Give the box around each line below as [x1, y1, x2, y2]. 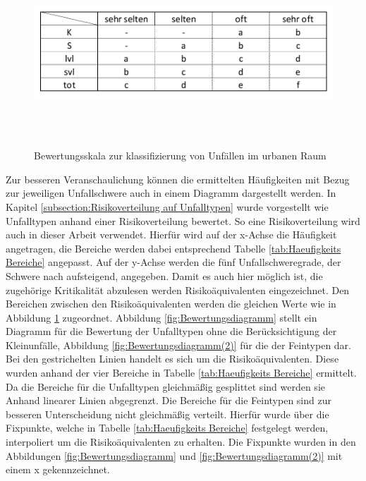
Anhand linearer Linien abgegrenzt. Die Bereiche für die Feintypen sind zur [6, 393, 331, 408]
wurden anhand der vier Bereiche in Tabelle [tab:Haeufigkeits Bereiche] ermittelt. [6, 365, 357, 380]
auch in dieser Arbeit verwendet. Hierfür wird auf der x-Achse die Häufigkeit [6, 227, 337, 242]
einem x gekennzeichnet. [6, 462, 110, 477]
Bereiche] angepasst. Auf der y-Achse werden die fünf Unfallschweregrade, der [6, 255, 341, 269]
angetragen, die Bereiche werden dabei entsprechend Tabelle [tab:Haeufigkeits [6, 240, 341, 255]
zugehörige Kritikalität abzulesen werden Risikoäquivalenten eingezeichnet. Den [6, 282, 350, 297]
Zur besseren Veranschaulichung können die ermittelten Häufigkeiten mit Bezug [6, 171, 350, 186]
